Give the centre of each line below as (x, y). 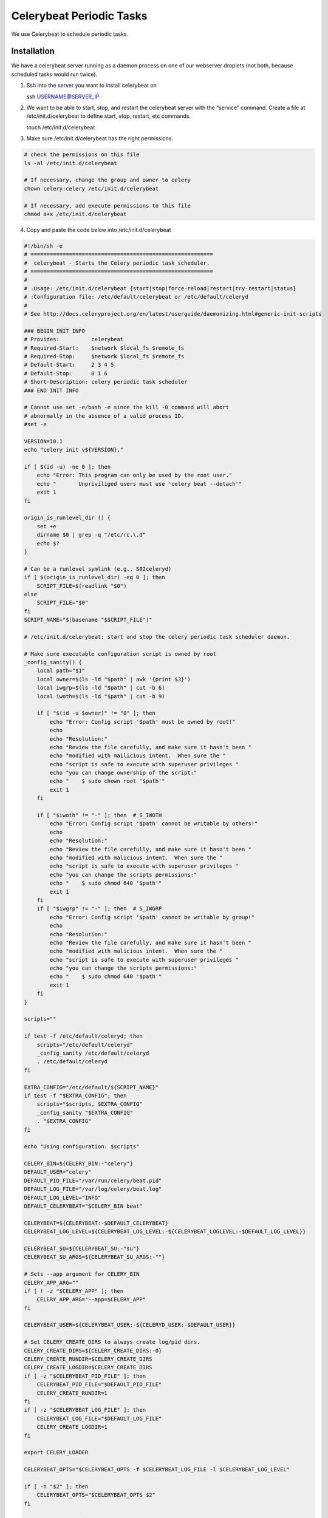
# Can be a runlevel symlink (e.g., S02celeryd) (98, 569)
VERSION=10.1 (43, 441)
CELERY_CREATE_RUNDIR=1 (72, 1393)
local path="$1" (61, 671)
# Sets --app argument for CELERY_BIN (82, 1274)
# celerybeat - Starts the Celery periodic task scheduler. (117, 263)
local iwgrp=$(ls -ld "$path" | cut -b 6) (101, 688)
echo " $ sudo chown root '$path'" (107, 781)
